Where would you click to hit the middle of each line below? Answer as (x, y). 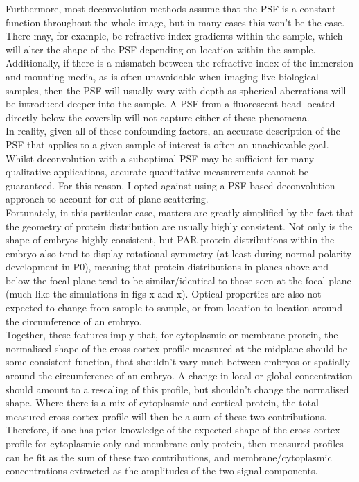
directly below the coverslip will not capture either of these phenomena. (158, 117)
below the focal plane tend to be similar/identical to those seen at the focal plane (178, 280)
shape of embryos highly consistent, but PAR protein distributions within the (170, 240)
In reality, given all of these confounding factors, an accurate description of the (173, 131)
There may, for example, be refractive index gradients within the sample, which (174, 36)
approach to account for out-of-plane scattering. (107, 199)
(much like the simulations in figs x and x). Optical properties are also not (164, 294)
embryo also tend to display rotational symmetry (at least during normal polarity (179, 253)
